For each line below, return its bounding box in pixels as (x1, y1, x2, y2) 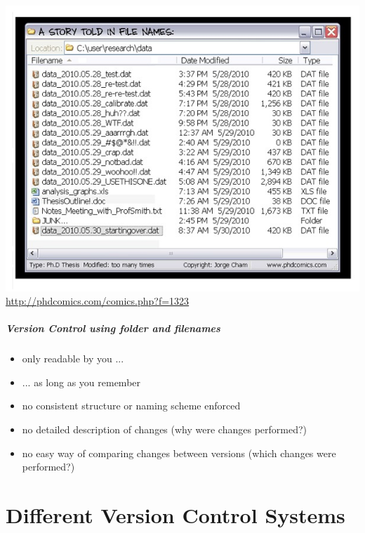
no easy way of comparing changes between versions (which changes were (22, 445, 336, 460)
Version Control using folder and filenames (6, 321, 220, 336)
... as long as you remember (22, 374, 141, 389)
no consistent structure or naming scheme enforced (22, 398, 241, 413)
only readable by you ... (22, 351, 124, 366)
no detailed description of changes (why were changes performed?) (22, 422, 307, 437)
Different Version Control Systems (6, 501, 345, 529)
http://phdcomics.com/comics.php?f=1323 (6, 294, 190, 308)
